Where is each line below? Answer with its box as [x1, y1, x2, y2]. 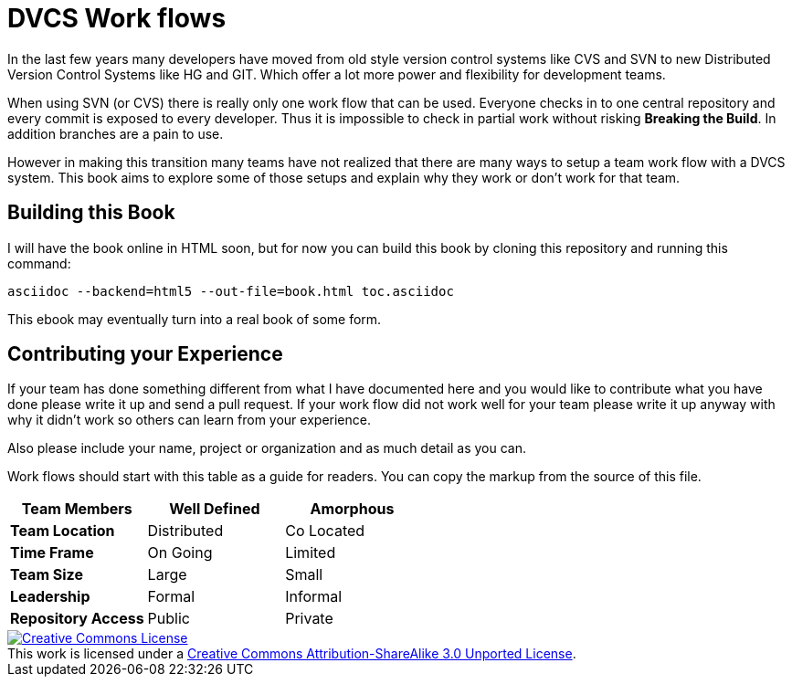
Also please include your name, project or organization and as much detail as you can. [7, 440, 527, 457]
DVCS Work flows [7, 3, 227, 34]
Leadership [10, 587, 90, 606]
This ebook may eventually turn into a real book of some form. [7, 310, 382, 327]
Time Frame [10, 543, 94, 563]
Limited [285, 543, 336, 563]
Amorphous [310, 500, 395, 519]
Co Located [285, 521, 365, 541]
